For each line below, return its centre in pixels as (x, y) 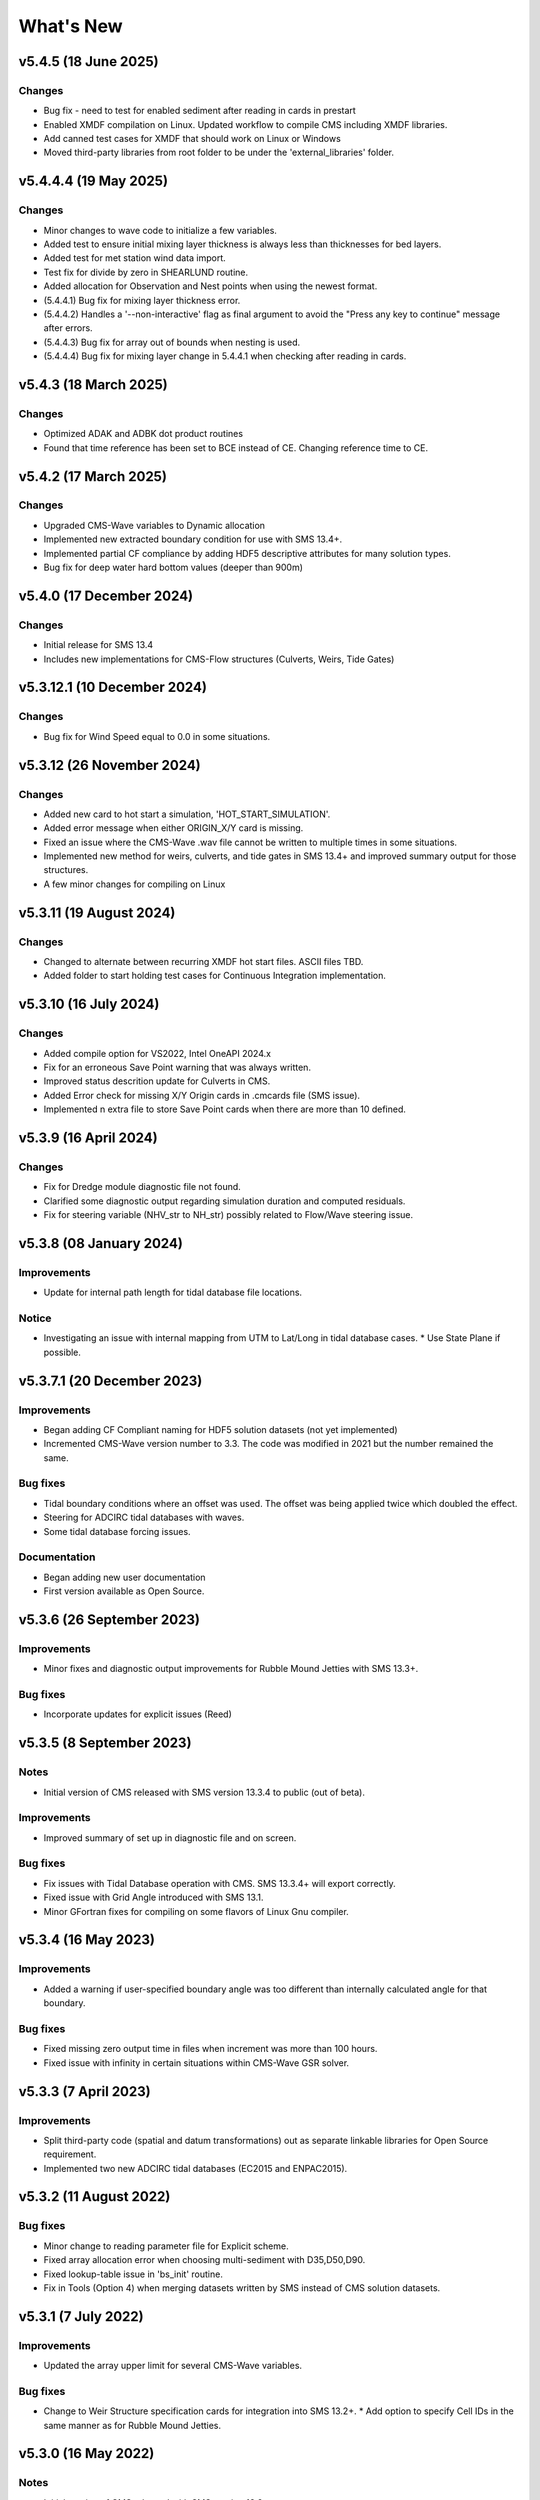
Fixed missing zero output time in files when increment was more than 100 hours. (210, 2049)
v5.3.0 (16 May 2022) (86, 2453)
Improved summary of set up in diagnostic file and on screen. (170, 1837)
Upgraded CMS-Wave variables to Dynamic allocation (154, 525)
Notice (35, 1318)
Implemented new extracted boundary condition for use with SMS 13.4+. (193, 539)
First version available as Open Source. (124, 1591)
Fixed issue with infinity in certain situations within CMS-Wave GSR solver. (196, 2062)
